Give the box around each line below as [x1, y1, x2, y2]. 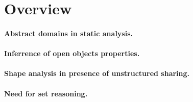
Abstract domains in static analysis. [4, 28, 133, 38]
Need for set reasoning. [4, 88, 88, 98]
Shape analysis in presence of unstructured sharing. [4, 68, 190, 79]
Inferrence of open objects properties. [4, 48, 140, 59]
